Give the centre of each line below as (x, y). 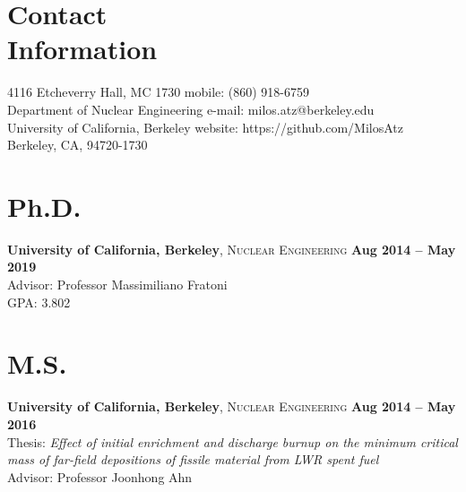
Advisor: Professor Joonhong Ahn (100, 476)
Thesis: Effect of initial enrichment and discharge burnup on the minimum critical (233, 441)
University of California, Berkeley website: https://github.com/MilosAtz (206, 127)
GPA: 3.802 (39, 302)
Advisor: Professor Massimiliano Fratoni (117, 284)
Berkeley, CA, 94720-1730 (78, 145)
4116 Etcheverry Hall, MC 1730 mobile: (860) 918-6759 (159, 92)
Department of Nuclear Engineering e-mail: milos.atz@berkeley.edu (191, 109)
